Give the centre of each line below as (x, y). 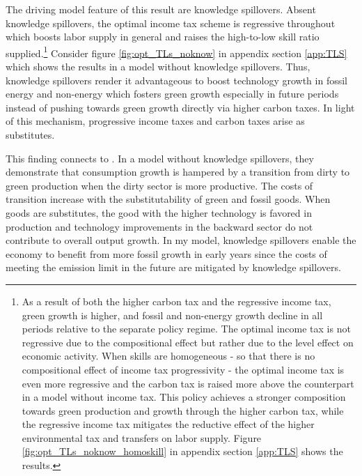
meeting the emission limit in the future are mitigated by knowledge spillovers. (173, 267)
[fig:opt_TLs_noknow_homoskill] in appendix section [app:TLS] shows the (182, 451)
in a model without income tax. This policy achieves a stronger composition (184, 397)
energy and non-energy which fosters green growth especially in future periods (172, 94)
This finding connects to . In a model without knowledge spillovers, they (160, 158)
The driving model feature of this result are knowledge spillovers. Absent (161, 9)
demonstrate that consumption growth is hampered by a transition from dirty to (178, 172)
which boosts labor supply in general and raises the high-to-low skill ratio (163, 37)
